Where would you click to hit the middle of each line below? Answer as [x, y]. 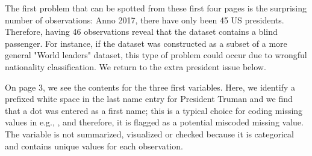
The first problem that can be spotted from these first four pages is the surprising [156, 8]
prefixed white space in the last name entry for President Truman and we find [149, 99]
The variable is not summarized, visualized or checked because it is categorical [149, 133]
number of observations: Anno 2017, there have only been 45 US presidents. [145, 19]
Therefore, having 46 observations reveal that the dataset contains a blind [141, 31]
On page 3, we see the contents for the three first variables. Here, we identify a [150, 87]
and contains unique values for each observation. [94, 145]
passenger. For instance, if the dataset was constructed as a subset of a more [146, 43]
